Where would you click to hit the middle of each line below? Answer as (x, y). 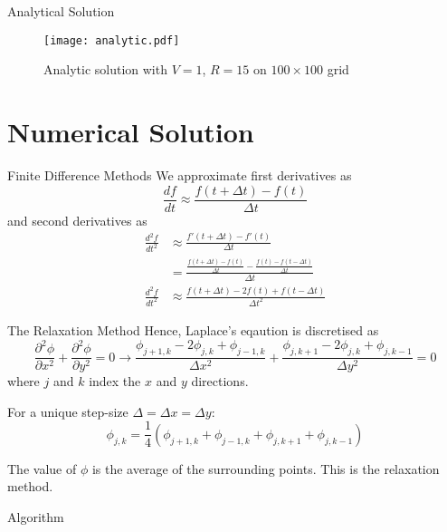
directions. (220, 381)
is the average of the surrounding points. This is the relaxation (266, 468)
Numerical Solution (131, 132)
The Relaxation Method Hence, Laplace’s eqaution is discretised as (193, 330)
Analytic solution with (105, 69)
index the (115, 381)
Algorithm (36, 517)
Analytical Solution (61, 11)
